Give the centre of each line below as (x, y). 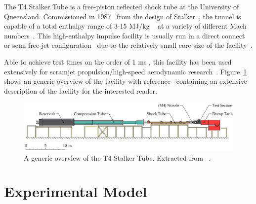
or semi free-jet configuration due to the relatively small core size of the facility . (128, 45)
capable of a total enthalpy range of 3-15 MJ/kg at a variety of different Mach (125, 26)
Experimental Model (76, 191)
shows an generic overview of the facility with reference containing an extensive (126, 81)
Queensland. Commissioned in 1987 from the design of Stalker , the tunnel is (123, 16)
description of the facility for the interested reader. (81, 90)
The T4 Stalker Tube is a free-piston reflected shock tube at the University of (122, 6)
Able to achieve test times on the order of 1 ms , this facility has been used (118, 61)
